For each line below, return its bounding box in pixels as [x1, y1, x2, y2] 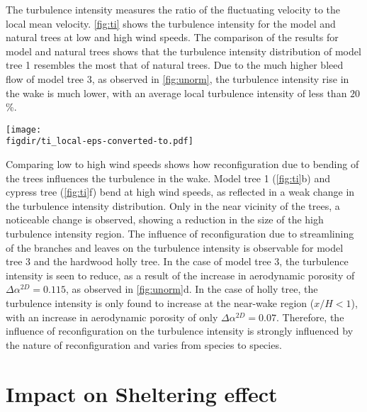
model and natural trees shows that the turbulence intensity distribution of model [6, 43, 361, 58]
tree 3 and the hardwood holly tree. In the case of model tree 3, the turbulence [6, 254, 349, 269]
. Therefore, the [276, 309, 344, 324]
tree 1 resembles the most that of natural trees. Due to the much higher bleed [6, 57, 344, 72]
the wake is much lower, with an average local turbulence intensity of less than [6, 85, 347, 100]
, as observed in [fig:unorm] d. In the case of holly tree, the [66, 282, 318, 296]
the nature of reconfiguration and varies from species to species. [6, 337, 282, 352]
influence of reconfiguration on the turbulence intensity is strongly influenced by [6, 323, 354, 338]
